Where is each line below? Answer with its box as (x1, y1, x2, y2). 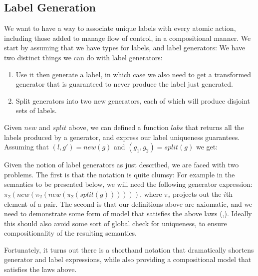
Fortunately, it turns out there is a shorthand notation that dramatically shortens (4, 244, 254, 255)
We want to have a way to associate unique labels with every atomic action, (4, 23, 236, 33)
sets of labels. (15, 105, 57, 116)
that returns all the (185, 122, 244, 132)
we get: (196, 141, 218, 152)
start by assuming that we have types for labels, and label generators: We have (4, 42, 246, 53)
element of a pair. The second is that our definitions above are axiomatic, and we (4, 198, 253, 209)
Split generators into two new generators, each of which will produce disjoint (15, 95, 250, 106)
